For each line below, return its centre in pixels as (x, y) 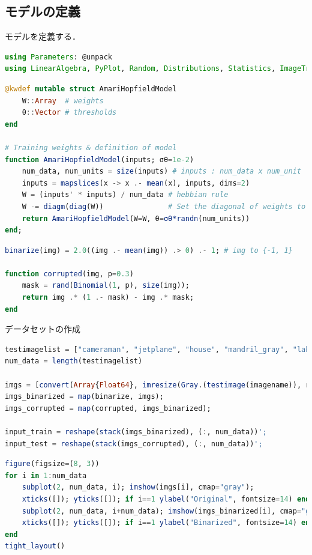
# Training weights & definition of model (91, 147)
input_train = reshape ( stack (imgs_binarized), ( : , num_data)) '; (136, 432)
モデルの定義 (43, 11)
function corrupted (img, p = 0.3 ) (69, 274)
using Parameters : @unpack (58, 57)
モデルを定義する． (43, 36)
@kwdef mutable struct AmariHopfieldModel (91, 89)
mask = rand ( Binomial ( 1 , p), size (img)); (106, 286)
